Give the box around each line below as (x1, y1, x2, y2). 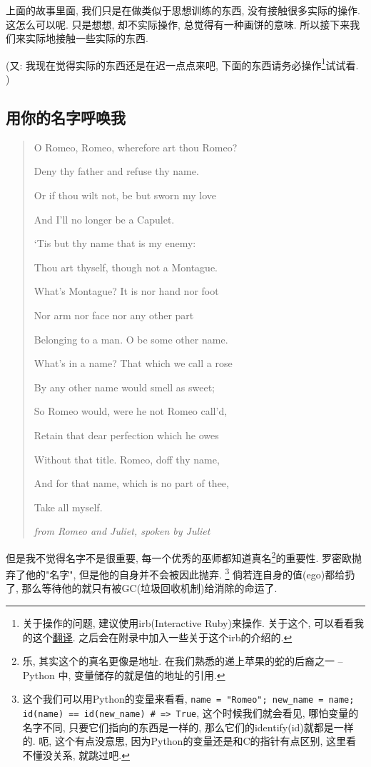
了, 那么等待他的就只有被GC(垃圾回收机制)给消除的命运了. (6, 581, 278, 596)
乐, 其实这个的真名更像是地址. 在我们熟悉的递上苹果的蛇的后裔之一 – (22, 653, 343, 668)
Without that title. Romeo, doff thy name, (34, 451, 220, 466)
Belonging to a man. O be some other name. (34, 331, 228, 346)
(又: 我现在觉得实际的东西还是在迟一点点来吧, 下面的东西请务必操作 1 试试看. (6, 55, 359, 72)
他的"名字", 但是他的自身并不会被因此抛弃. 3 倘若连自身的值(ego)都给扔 (25, 565, 355, 581)
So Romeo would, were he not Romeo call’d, (34, 403, 228, 418)
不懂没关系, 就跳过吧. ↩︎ (22, 747, 130, 762)
